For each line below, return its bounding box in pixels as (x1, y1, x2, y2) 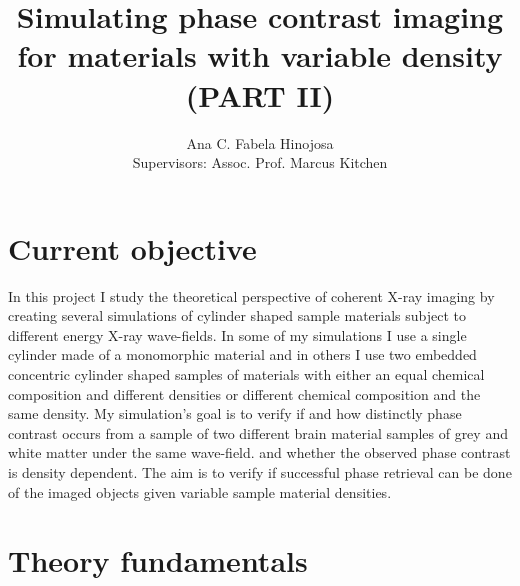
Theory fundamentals (8, 540, 308, 581)
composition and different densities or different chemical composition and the (8, 383, 481, 404)
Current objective (8, 227, 257, 268)
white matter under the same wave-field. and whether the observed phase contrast (8, 442, 511, 463)
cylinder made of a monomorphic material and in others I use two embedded (8, 344, 477, 365)
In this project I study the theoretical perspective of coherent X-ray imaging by (8, 285, 495, 306)
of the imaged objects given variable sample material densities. (8, 481, 392, 502)
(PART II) (185, 74, 335, 115)
